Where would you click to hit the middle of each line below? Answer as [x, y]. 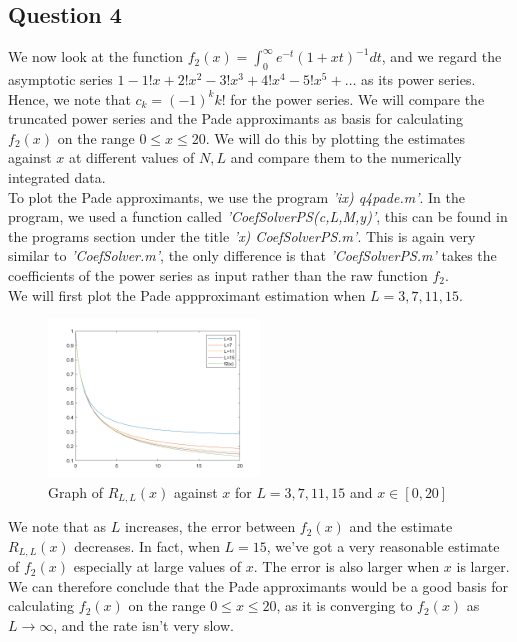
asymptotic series [60, 79]
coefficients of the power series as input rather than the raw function [218, 274]
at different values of [131, 157]
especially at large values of [157, 566]
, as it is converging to [344, 605]
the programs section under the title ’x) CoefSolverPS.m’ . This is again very [242, 235]
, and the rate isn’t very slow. [143, 625]
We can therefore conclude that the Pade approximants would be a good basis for [258, 585]
